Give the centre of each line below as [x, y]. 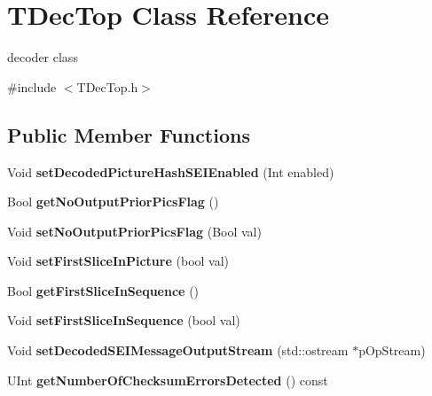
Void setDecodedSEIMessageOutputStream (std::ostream [178, 350]
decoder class [43, 57]
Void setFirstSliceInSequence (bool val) [124, 320]
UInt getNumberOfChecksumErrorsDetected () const [168, 380]
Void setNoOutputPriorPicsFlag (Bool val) [134, 231]
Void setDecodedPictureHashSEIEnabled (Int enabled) [171, 171]
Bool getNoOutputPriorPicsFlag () [113, 202]
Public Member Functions [129, 134]
